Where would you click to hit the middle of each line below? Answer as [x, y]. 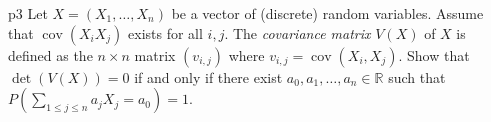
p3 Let [28, 13]
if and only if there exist [208, 76]
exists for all [165, 32]
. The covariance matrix [297, 32]
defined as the [50, 54]
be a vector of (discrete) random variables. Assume [327, 13]
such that [417, 76]
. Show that [434, 54]
